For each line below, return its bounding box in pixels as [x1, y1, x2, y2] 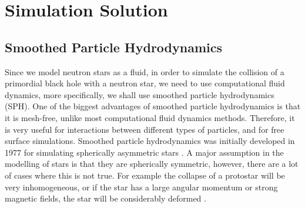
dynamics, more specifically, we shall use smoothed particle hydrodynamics [5, 88, 274, 100]
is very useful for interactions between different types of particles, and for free [5, 123, 284, 135]
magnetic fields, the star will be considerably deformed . [5, 192, 206, 204]
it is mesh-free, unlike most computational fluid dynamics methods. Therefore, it [5, 111, 295, 123]
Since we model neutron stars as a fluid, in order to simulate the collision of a [5, 65, 284, 78]
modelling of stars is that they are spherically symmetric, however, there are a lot [5, 157, 299, 170]
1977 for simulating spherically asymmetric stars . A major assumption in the [5, 146, 284, 158]
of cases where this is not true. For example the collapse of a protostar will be [5, 169, 285, 181]
